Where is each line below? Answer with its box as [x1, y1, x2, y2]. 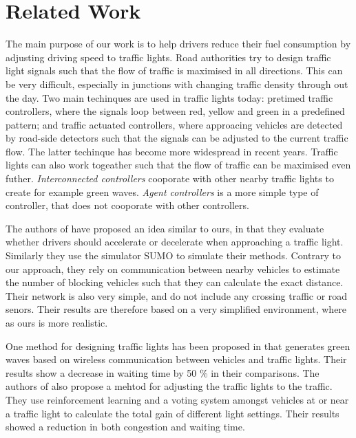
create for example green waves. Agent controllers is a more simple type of [6, 184, 319, 199]
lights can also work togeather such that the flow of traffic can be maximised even [6, 157, 351, 172]
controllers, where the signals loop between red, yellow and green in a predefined [6, 104, 345, 118]
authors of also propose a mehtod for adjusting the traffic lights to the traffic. [6, 379, 333, 393]
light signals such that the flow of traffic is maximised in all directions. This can [6, 63, 343, 78]
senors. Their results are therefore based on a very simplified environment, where [6, 302, 347, 316]
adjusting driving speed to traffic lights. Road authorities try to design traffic [6, 50, 331, 64]
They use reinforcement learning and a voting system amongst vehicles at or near [6, 392, 349, 406]
